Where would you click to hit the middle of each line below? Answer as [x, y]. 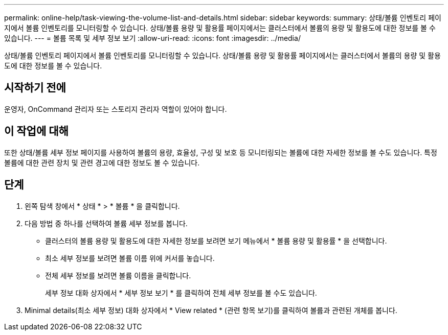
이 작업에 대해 [36, 131]
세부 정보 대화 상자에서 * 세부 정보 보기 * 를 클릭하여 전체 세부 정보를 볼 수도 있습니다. [181, 293]
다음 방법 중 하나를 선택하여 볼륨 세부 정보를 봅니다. [106, 223]
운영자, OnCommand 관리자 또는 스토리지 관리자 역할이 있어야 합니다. [116, 109]
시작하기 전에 [35, 88]
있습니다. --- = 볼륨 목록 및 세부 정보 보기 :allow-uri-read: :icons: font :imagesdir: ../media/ [152, 38]
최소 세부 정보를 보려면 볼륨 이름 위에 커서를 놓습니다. [130, 258]
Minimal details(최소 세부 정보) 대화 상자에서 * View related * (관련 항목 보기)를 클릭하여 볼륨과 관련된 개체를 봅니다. [211, 310]
